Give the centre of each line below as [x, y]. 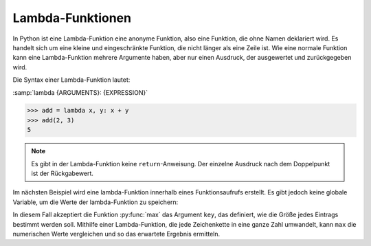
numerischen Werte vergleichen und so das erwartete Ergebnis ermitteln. [116, 234]
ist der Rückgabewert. [63, 174]
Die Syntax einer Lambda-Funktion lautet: [71, 80]
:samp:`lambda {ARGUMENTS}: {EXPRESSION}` [80, 92]
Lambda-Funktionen [72, 18]
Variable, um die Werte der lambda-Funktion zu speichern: [95, 202]
